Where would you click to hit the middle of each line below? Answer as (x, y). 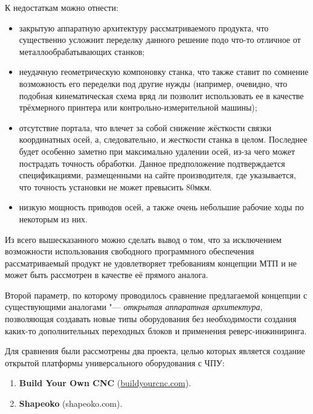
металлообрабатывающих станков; (82, 51)
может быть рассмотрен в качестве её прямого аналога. (107, 275)
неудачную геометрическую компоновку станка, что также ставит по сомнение (164, 72)
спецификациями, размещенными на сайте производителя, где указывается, (157, 175)
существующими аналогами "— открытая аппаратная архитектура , (134, 307)
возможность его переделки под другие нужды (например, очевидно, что (153, 83)
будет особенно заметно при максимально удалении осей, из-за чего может (157, 151)
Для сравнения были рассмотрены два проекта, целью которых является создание (155, 351)
